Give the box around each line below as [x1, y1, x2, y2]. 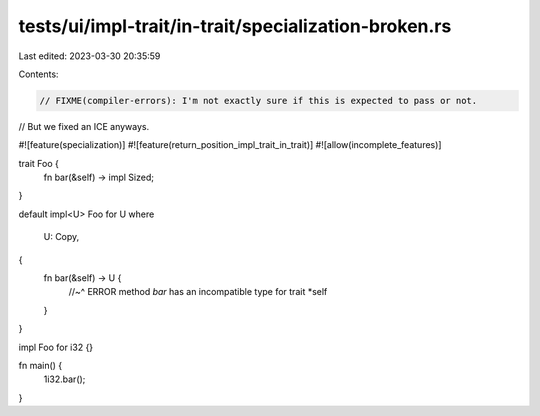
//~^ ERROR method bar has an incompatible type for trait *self [68, 286, 328, 298]
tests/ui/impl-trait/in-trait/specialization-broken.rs [18, 15, 452, 37]
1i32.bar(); [43, 373, 86, 385]
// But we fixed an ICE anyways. [18, 120, 150, 132]
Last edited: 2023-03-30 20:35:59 [18, 50, 161, 62]
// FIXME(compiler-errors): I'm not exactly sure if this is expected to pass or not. [39, 95, 478, 106]
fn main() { [18, 359, 63, 371]
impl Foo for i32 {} [18, 341, 94, 353]
